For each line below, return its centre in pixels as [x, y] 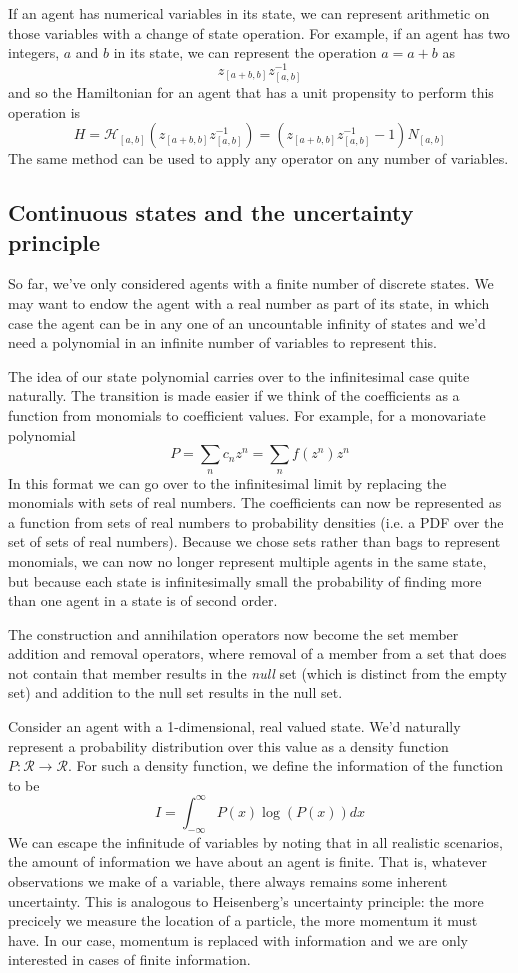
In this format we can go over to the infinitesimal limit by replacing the [227, 482]
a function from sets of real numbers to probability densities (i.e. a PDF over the [256, 521]
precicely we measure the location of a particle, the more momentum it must [243, 920]
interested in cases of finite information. [129, 959]
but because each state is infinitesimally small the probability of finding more [245, 580]
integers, [34, 52]
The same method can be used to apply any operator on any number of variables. [258, 158]
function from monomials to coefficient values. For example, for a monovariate [247, 414]
